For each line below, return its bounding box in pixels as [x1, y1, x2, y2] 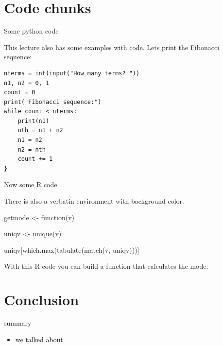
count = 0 [4, 89, 35, 96]
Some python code [4, 26, 59, 36]
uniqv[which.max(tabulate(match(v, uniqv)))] [4, 244, 139, 255]
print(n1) [17, 117, 50, 124]
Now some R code [4, 179, 57, 190]
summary [4, 318, 32, 328]
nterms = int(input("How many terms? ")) [4, 69, 140, 77]
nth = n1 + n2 [17, 127, 63, 134]
